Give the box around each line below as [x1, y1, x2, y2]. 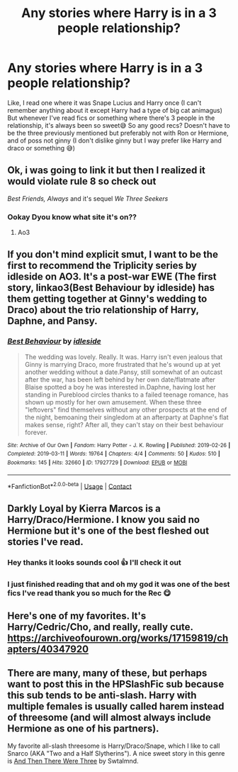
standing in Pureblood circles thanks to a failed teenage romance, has [24, 390, 229, 399]
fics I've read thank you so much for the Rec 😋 [7, 588, 171, 597]
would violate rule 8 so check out [7, 175, 157, 187]
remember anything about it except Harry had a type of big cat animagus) [7, 106, 223, 114]
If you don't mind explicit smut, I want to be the [7, 248, 218, 260]
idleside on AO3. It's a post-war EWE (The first [7, 271, 217, 283]
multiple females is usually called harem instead [7, 700, 225, 712]
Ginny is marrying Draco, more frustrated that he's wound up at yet [24, 360, 221, 368]
